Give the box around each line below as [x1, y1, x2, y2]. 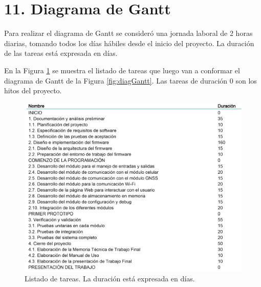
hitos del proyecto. [4, 85, 62, 96]
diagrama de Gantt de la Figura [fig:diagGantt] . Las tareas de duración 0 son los [4, 75, 257, 86]
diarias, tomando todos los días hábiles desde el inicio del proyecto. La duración [4, 37, 254, 48]
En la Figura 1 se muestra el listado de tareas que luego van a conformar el [4, 65, 240, 75]
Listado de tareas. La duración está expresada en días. [25, 273, 195, 284]
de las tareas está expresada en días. [4, 48, 118, 58]
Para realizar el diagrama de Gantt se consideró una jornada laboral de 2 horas [4, 28, 253, 38]
